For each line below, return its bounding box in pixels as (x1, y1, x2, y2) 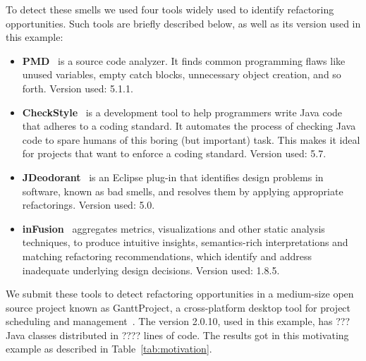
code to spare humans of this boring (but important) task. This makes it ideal (22, 132, 360, 147)
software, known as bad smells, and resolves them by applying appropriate (22, 183, 343, 198)
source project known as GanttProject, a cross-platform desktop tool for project (6, 300, 351, 314)
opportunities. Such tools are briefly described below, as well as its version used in (6, 16, 361, 30)
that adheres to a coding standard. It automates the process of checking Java (22, 118, 356, 133)
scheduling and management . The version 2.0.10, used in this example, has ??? (6, 314, 350, 329)
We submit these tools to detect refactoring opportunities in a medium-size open (6, 286, 354, 301)
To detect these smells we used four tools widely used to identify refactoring (6, 2, 334, 16)
